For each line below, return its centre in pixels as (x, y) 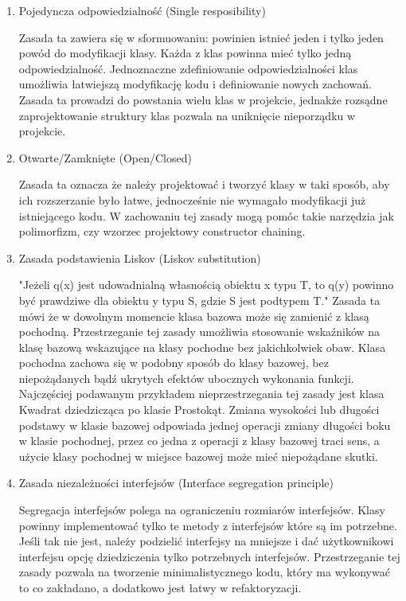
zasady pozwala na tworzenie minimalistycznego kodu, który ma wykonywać (204, 572)
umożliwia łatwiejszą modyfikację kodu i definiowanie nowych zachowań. (195, 84)
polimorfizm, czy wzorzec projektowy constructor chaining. (162, 231)
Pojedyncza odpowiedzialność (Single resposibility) (142, 10)
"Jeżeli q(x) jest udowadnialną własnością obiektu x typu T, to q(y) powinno (206, 285)
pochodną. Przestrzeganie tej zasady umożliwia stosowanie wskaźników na (199, 332)
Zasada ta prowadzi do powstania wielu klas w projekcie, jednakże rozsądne (203, 99)
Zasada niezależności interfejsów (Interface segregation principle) (176, 483)
